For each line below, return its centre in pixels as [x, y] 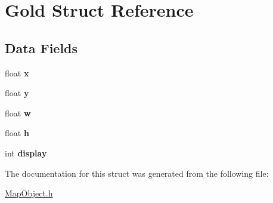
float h [17, 133]
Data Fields [41, 47]
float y [17, 93]
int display [26, 153]
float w [18, 113]
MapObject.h [29, 193]
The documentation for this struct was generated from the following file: [137, 173]
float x [17, 73]
